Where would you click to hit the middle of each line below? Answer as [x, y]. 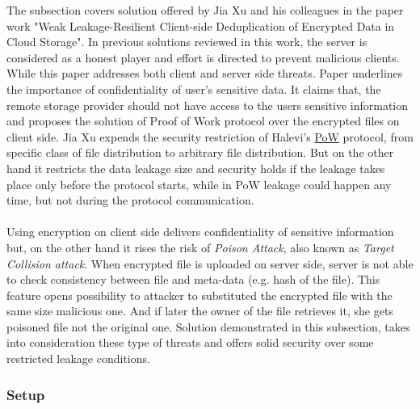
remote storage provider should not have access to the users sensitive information [208, 105]
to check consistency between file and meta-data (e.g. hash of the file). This [193, 279]
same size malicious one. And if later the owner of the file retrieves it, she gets [200, 311]
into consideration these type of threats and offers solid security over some [190, 342]
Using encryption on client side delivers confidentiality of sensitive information [200, 232]
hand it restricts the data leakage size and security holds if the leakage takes [196, 168]
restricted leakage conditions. [78, 358]
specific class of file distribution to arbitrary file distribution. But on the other [200, 152]
